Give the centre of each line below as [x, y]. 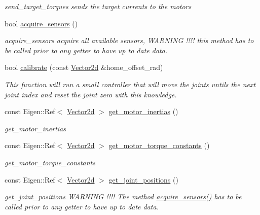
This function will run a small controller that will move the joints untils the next [130, 84]
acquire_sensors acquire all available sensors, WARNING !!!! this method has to [129, 40]
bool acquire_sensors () [41, 23]
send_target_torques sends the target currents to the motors [98, 6]
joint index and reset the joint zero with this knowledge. [91, 94]
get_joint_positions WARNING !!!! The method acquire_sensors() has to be [123, 196]
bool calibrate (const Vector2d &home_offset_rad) [84, 67]
